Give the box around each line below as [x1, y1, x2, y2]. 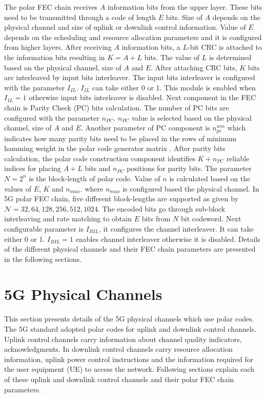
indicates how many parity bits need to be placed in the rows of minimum [4, 132, 237, 143]
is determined [209, 51, 252, 62]
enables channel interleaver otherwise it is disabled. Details [75, 233, 260, 244]
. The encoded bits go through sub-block [97, 203, 226, 214]
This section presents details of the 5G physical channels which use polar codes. [4, 313, 254, 324]
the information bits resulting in [4, 51, 105, 62]
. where [80, 183, 104, 194]
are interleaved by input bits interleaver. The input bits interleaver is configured [4, 72, 255, 83]
